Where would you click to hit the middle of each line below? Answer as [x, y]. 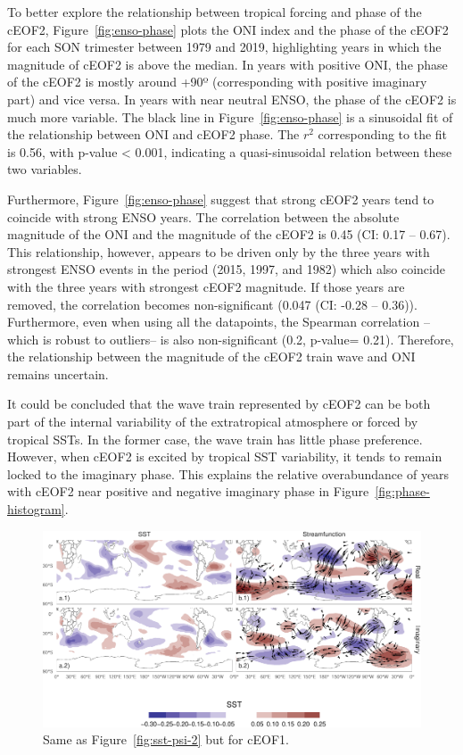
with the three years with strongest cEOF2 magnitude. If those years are [206, 286]
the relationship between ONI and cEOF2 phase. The [153, 134]
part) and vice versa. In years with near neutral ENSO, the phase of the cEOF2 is [232, 99]
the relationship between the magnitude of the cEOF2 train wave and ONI [211, 357]
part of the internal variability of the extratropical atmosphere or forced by [213, 422]
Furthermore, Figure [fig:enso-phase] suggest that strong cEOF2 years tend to [221, 199]
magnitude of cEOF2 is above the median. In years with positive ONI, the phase [227, 64]
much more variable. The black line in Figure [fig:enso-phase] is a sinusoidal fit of [230, 116]
